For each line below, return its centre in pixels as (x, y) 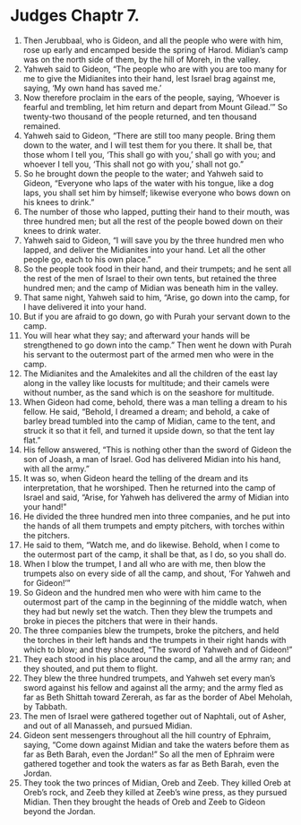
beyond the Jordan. (60, 811)
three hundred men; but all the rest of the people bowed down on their (153, 221)
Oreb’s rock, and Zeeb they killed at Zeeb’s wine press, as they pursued (155, 792)
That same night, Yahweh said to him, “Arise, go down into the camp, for (156, 297)
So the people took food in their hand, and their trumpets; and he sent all (157, 269)
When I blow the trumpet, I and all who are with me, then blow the (144, 563)
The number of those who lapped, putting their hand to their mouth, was (156, 211)
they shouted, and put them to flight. (90, 668)
